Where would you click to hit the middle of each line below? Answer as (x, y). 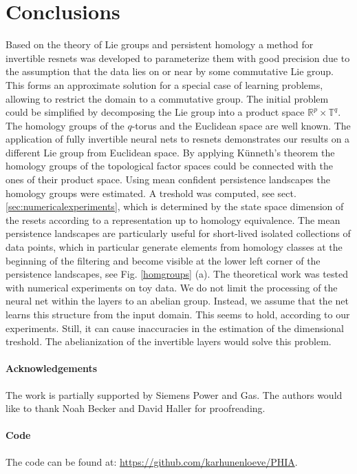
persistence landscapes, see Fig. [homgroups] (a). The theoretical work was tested (177, 274)
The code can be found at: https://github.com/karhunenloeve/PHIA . (152, 461)
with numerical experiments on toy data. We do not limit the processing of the (172, 287)
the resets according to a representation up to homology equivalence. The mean (173, 219)
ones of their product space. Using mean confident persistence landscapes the (168, 179)
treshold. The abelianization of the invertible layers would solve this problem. (169, 341)
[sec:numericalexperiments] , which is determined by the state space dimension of (175, 206)
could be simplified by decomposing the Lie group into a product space (155, 112)
